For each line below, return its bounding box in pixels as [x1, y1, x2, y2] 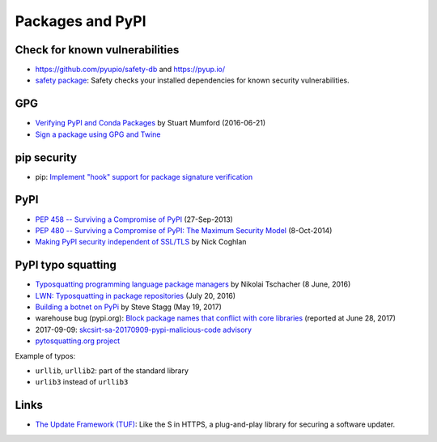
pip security [15, 151, 77, 164]
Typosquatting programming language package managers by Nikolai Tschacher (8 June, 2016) [35, 279, 351, 289]
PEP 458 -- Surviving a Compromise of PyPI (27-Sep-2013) [35, 215, 234, 224]
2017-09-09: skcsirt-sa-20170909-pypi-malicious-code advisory [35, 325, 252, 334]
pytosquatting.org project [35, 336, 121, 346]
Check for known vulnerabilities [15, 43, 180, 57]
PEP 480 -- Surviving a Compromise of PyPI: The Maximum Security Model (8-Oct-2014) [35, 225, 333, 235]
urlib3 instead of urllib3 [35, 377, 129, 387]
